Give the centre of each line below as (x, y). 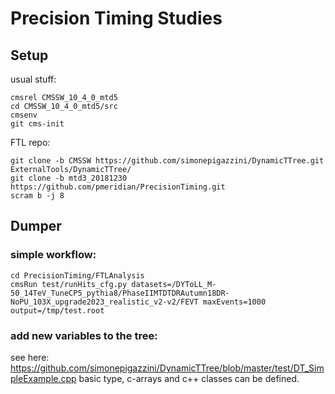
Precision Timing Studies (116, 18)
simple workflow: (53, 255)
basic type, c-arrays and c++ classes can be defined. (189, 378)
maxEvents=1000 (234, 302)
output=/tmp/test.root (57, 310)
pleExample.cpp (43, 378)
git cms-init (37, 124)
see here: (30, 357)
